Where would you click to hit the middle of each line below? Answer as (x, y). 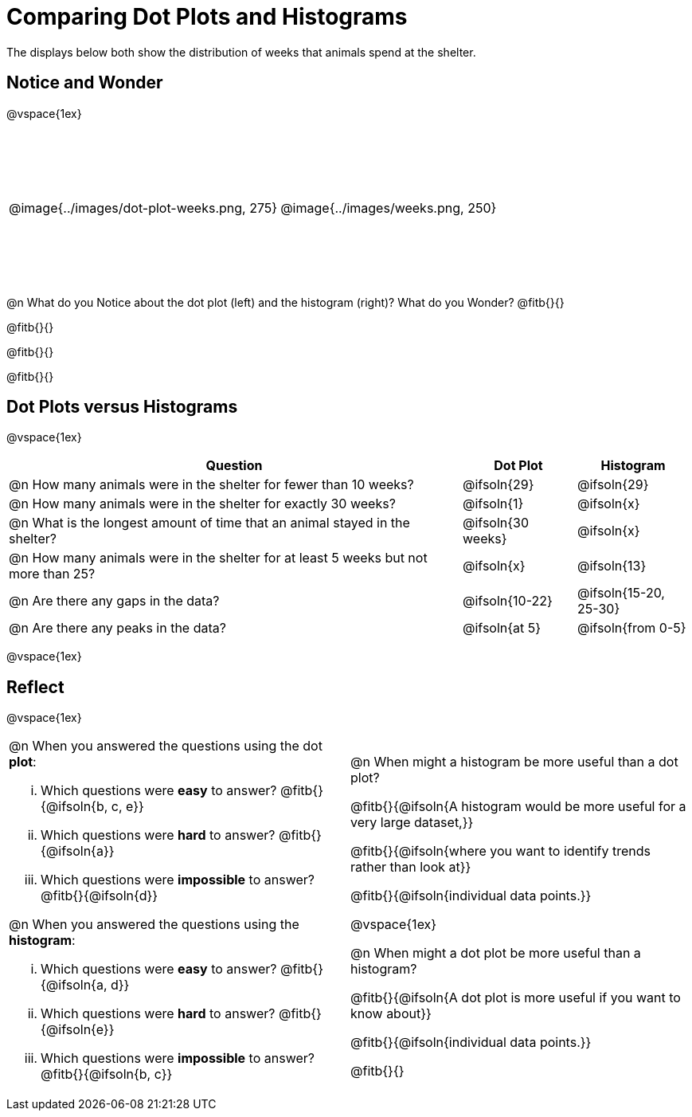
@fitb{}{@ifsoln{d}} (100, 896)
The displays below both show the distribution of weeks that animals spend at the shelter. (241, 52)
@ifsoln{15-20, (621, 593)
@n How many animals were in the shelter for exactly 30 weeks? (202, 504)
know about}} (391, 1014)
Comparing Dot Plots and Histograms (207, 17)
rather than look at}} (411, 867)
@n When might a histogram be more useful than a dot (514, 762)
